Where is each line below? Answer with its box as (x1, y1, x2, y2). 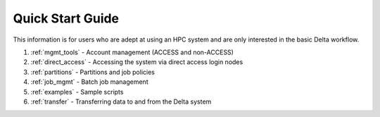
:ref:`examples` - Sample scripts (30, 87, 124, 96)
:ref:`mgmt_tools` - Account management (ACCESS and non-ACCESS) (30, 48, 234, 56)
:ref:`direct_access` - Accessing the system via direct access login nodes (30, 58, 243, 66)
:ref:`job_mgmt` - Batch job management (30, 78, 148, 86)
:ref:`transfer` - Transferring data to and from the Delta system (30, 97, 212, 106)
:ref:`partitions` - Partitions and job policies (30, 68, 155, 76)
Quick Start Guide (13, 11, 120, 26)
